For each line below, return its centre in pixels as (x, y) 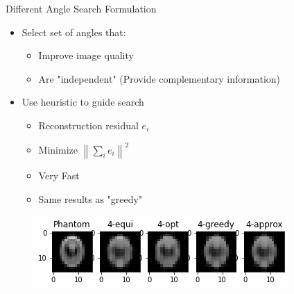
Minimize (58, 149)
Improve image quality (86, 55)
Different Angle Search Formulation (81, 8)
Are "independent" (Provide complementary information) (159, 78)
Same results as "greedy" (90, 198)
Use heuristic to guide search (83, 102)
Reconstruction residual (88, 125)
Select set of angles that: (74, 32)
